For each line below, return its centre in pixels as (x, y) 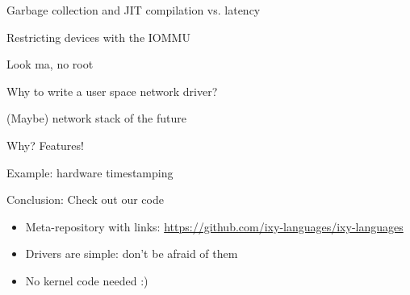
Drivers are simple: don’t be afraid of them (132, 253)
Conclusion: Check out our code (85, 199)
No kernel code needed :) (87, 280)
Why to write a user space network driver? (112, 91)
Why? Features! (45, 145)
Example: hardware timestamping (90, 172)
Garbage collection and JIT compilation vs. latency (134, 10)
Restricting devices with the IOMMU (98, 37)
